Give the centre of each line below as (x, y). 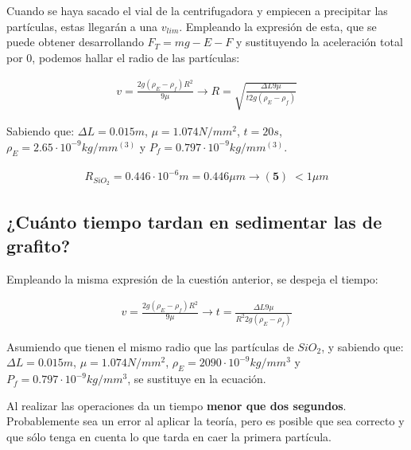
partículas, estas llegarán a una (82, 26)
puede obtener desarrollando (75, 42)
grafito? (39, 245)
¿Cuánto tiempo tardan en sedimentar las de (194, 222)
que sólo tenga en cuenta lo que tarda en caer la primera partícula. (169, 436)
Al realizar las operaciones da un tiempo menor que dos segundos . (176, 405)
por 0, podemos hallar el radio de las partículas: (123, 57)
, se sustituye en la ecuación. (197, 379)
